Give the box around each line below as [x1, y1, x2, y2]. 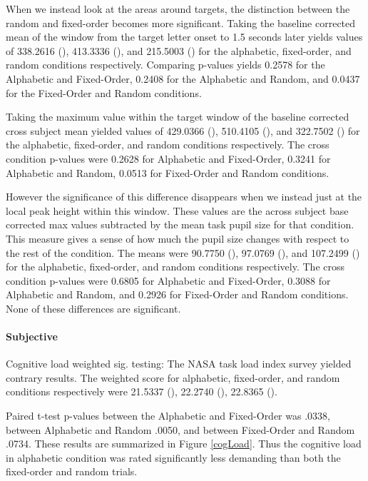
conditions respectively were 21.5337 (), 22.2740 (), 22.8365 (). [6, 384, 277, 399]
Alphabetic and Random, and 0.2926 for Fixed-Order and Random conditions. [6, 287, 349, 302]
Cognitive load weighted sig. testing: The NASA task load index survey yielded [6, 356, 352, 371]
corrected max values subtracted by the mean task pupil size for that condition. [6, 217, 354, 232]
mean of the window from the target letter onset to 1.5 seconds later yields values [6, 29, 363, 44]
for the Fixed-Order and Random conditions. [6, 85, 202, 100]
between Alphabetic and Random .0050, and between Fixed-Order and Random [6, 422, 355, 437]
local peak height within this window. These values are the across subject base [6, 203, 349, 218]
